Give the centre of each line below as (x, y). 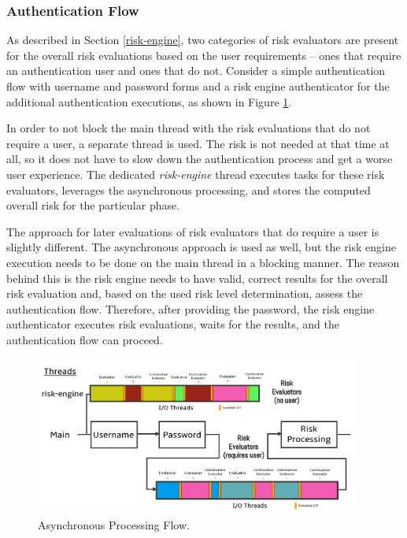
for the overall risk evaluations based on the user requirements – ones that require (204, 55)
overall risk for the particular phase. (93, 205)
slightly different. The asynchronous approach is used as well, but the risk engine (201, 247)
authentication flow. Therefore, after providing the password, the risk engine (191, 308)
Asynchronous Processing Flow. (114, 524)
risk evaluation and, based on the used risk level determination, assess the (185, 293)
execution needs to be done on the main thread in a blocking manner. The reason (203, 262)
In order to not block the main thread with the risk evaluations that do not (189, 128)
